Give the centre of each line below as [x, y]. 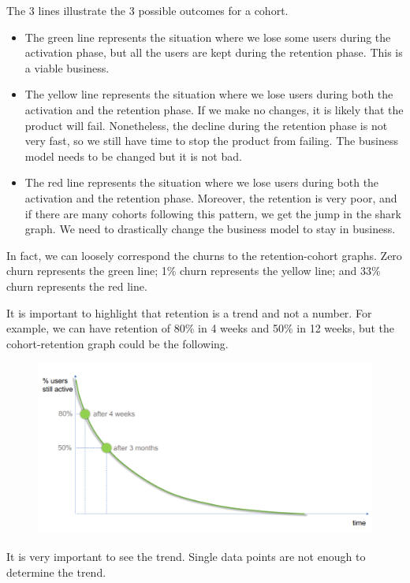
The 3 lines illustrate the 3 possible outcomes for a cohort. [147, 10]
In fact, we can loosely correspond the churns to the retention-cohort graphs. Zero [204, 255]
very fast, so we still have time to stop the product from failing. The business [211, 141]
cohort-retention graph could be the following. [117, 343]
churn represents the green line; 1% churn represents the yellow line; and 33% [194, 271]
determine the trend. [56, 572]
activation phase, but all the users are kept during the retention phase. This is [214, 52]
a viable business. [67, 67]
